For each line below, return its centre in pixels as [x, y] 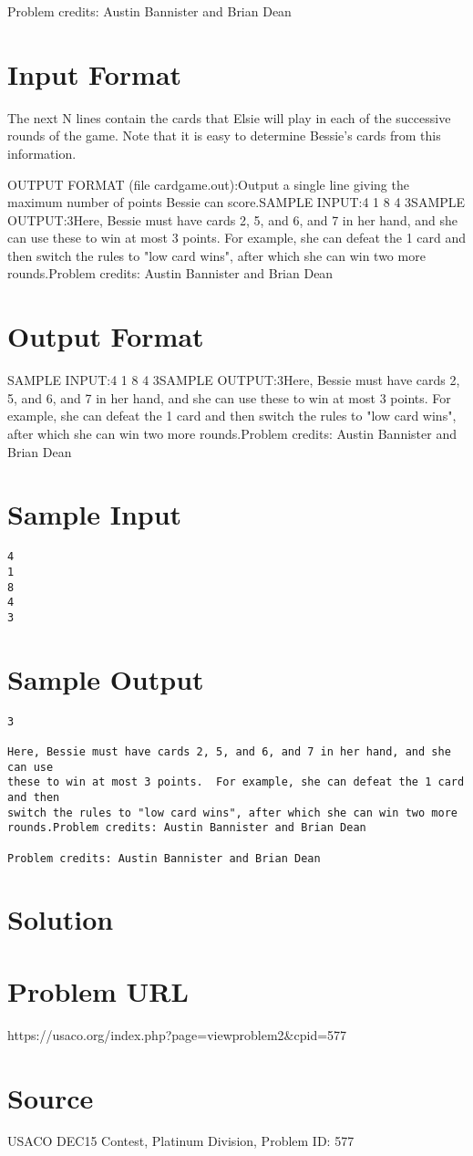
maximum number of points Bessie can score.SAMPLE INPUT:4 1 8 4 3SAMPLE [236, 202]
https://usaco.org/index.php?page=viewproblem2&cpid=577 [177, 1034]
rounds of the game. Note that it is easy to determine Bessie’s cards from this [224, 135]
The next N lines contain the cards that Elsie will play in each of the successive [229, 117]
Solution [61, 919]
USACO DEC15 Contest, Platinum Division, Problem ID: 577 [181, 1141]
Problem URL [98, 990]
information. [42, 153]
